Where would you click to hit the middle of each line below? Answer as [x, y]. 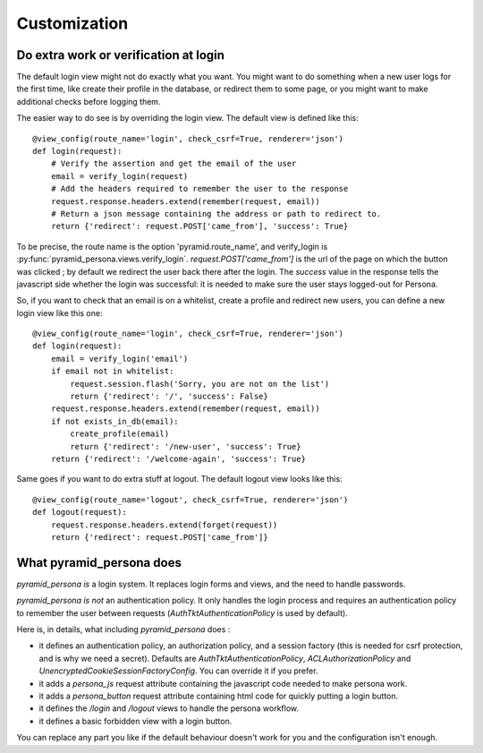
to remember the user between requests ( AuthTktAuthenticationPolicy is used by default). [182, 612]
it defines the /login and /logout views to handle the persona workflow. [169, 708]
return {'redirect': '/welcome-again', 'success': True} [178, 459]
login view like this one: [59, 312]
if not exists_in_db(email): [114, 421]
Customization [72, 23]
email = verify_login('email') [119, 359]
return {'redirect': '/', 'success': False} [169, 397]
